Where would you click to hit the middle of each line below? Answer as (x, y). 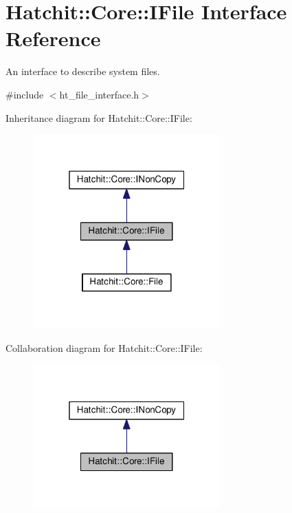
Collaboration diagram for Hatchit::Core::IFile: (104, 347)
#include (25, 94)
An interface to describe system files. (83, 71)
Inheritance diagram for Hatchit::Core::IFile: (99, 117)
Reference (53, 38)
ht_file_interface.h (99, 94)
